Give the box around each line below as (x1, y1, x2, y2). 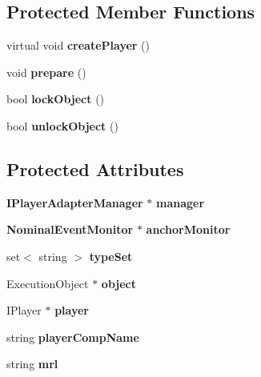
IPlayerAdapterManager (6, 194, 143, 211)
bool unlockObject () (6, 117, 118, 134)
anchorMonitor (146, 221, 231, 238)
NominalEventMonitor (6, 221, 134, 238)
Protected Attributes (6, 156, 184, 181)
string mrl (6, 355, 58, 372)
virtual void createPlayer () (6, 37, 151, 54)
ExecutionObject (6, 275, 89, 291)
